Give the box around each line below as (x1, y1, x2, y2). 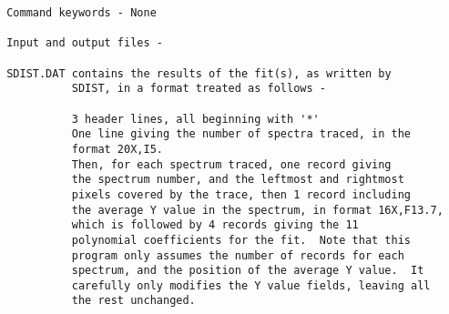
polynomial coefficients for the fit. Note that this (71, 233, 412, 247)
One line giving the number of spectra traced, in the (71, 127, 412, 141)
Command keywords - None (6, 6, 157, 19)
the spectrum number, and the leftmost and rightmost (71, 173, 404, 187)
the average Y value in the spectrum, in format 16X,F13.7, (71, 203, 444, 217)
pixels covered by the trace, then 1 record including (71, 187, 412, 201)
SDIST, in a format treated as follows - (71, 82, 326, 96)
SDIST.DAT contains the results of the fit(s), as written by (6, 66, 392, 80)
